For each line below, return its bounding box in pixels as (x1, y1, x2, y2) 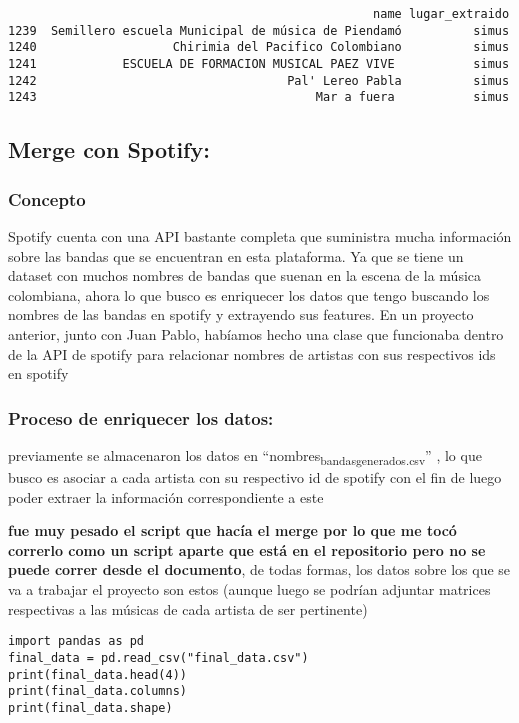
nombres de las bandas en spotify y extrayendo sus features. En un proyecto (8, 304, 474, 325)
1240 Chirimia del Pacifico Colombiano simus (8, 40, 510, 55)
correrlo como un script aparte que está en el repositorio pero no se (8, 539, 486, 560)
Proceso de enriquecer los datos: (8, 405, 274, 430)
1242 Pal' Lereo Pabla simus (8, 73, 510, 88)
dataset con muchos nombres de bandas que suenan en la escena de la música (8, 265, 482, 286)
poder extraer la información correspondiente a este (8, 486, 324, 507)
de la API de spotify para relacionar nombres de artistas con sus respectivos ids (8, 343, 496, 364)
